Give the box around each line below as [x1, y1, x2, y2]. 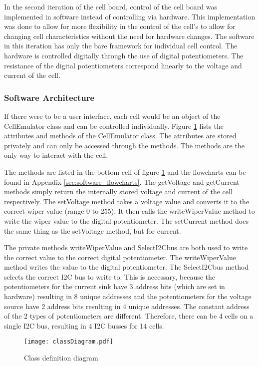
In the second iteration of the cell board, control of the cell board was [4, 1, 217, 11]
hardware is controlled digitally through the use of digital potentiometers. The [4, 50, 244, 60]
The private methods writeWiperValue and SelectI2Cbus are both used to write [4, 242, 248, 253]
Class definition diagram [24, 353, 98, 363]
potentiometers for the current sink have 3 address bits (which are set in [4, 281, 225, 292]
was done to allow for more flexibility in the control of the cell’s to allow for [4, 21, 236, 31]
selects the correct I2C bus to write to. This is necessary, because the [4, 271, 216, 282]
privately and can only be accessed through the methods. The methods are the [4, 140, 245, 150]
